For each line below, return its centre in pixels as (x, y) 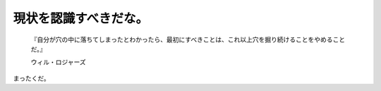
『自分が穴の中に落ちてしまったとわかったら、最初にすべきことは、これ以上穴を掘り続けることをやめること (188, 40)
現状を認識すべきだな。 (81, 18)
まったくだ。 (32, 78)
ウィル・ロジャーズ (58, 62)
